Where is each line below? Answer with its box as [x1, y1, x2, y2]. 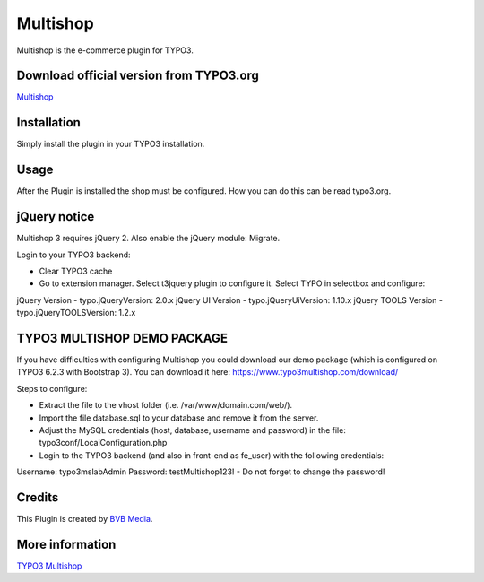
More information [16, 536, 117, 552]
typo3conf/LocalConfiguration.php [39, 438, 168, 448]
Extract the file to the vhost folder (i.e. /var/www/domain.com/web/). [39, 400, 293, 411]
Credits [16, 490, 59, 505]
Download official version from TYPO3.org [16, 68, 260, 83]
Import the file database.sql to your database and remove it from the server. [39, 413, 319, 423]
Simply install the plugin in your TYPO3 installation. [16, 139, 205, 150]
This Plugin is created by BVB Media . [16, 514, 153, 525]
